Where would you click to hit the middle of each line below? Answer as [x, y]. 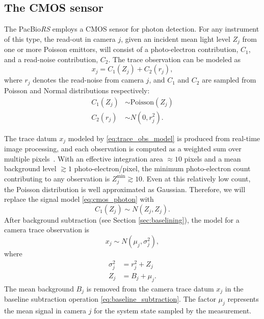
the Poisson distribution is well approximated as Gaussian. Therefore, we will [125, 189]
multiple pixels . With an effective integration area [84, 158]
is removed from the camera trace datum [150, 288]
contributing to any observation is [57, 178]
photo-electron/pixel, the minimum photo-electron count [162, 168]
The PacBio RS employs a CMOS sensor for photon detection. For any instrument [132, 29]
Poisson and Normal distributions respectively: [77, 90]
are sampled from [229, 80]
